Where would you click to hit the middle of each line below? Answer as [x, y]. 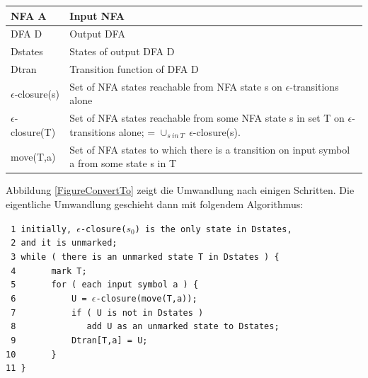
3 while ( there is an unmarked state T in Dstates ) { [145, 257]
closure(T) [33, 131]
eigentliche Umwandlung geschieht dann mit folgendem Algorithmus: [155, 204]
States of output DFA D [122, 51]
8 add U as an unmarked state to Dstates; [145, 327]
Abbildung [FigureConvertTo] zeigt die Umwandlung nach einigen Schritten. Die [180, 190]
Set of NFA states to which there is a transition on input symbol [210, 149]
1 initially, [41, 229]
